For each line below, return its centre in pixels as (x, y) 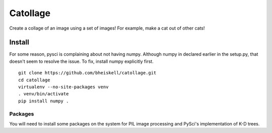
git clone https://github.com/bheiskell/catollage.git (87, 73)
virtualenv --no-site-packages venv (63, 87)
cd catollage (34, 80)
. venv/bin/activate (44, 94)
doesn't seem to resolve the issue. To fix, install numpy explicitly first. (81, 61)
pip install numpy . (44, 101)
